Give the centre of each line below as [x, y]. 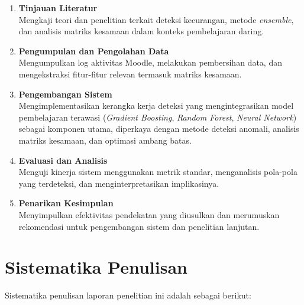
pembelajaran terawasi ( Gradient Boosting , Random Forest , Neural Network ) [158, 117]
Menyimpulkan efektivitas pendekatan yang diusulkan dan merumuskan [149, 214]
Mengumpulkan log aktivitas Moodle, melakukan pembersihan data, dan [150, 62]
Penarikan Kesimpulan [66, 203]
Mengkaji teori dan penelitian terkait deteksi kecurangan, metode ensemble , [156, 19]
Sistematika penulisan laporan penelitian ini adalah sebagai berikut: [128, 295]
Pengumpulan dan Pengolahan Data [94, 51]
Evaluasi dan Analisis [63, 160]
